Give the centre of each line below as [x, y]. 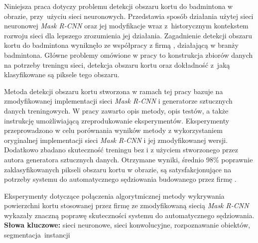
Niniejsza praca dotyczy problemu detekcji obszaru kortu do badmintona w [119, 6]
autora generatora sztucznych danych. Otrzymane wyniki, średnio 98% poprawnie [129, 159]
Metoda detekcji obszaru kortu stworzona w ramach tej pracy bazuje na [114, 91]
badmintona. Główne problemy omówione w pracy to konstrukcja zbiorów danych [129, 55]
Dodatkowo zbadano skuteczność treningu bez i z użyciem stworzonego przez [121, 150]
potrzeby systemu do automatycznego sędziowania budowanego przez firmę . [120, 179]
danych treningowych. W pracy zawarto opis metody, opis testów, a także [116, 110]
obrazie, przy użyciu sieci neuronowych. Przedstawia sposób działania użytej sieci [129, 16]
